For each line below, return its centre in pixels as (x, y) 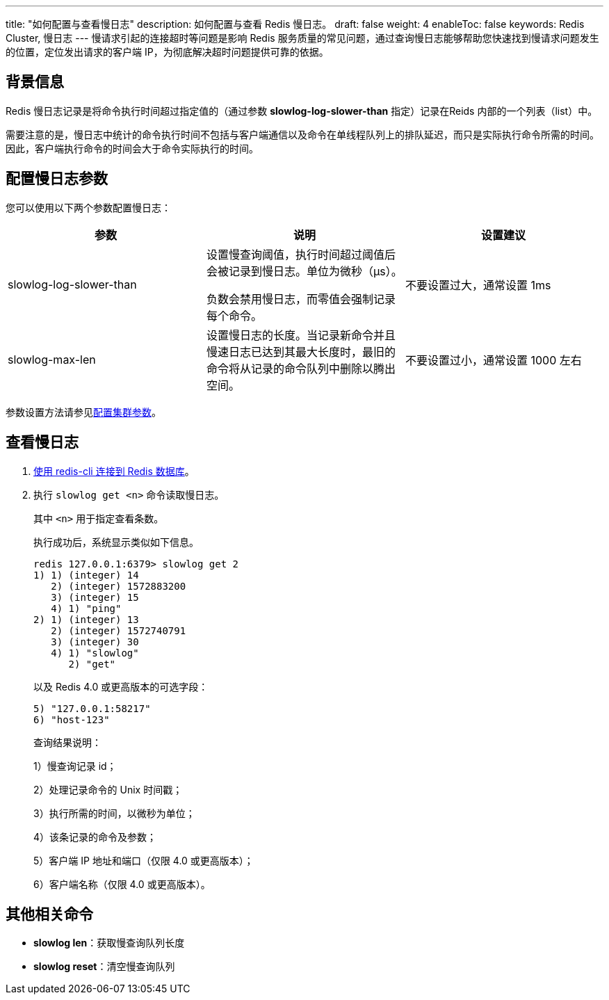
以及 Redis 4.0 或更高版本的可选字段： (121, 686)
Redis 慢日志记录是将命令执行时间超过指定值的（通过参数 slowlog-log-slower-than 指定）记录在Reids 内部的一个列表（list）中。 (302, 111)
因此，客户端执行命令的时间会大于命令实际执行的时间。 (132, 148)
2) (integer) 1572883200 (119, 586)
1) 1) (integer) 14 (86, 575)
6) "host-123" (72, 719)
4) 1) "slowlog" (95, 653)
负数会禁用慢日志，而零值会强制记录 (301, 299)
